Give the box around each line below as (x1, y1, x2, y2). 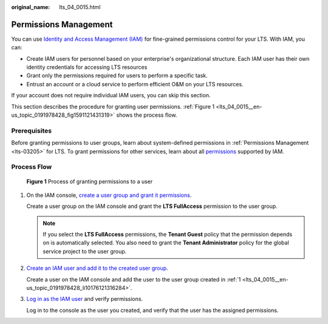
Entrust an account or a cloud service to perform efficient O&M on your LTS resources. (26, 80, 244, 88)
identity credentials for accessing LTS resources (26, 64, 148, 71)
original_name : (11, 4, 50, 10)
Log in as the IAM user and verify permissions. (26, 295, 143, 303)
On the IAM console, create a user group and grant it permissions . (26, 191, 192, 199)
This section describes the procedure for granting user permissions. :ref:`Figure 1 (11, 103, 215, 110)
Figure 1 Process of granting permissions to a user (26, 178, 153, 185)
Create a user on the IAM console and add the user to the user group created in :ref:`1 (26, 275, 241, 283)
